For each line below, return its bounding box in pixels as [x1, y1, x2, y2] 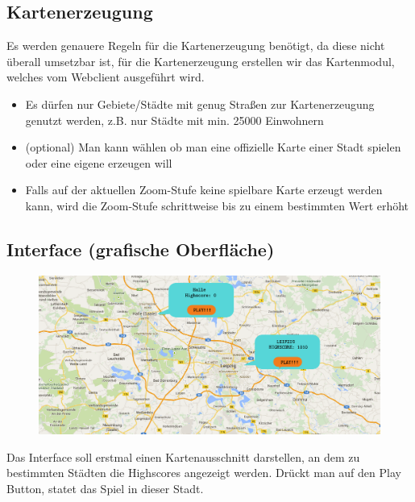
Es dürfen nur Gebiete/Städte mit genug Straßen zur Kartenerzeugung [25, 95, 375, 112]
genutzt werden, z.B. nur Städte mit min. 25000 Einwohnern [25, 111, 324, 128]
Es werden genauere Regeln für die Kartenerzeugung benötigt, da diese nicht [6, 37, 385, 54]
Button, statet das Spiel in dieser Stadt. [6, 480, 204, 497]
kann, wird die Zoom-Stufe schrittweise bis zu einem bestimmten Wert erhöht [25, 197, 409, 214]
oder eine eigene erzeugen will [25, 154, 172, 171]
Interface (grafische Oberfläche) [6, 236, 275, 261]
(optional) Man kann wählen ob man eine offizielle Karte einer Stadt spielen [25, 139, 401, 156]
